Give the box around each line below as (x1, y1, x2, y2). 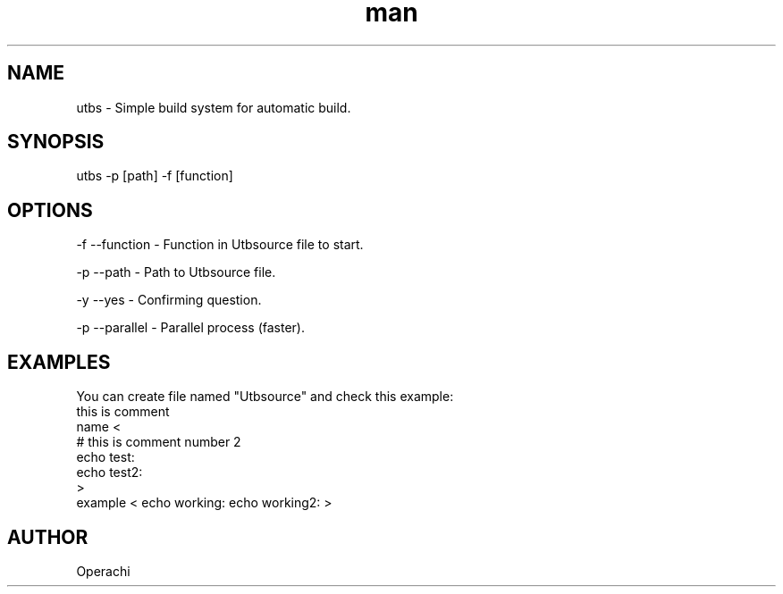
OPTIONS (7, 198, 93, 222)
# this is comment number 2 (76, 434, 241, 450)
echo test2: (76, 464, 143, 481)
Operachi (76, 563, 130, 579)
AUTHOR (7, 525, 88, 548)
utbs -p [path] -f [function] (76, 168, 233, 184)
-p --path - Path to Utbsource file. (76, 264, 276, 280)
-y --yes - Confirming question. (76, 292, 262, 308)
